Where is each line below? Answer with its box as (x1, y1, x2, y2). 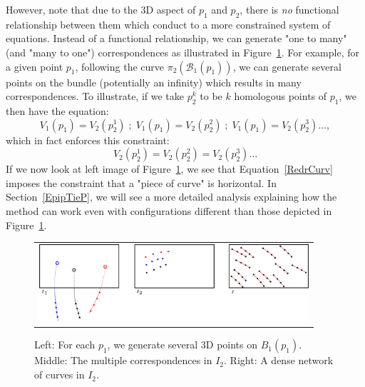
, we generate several (107, 337, 198, 352)
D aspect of (145, 2, 196, 16)
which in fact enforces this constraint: (6, 132, 170, 147)
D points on (205, 337, 258, 352)
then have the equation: (6, 103, 109, 118)
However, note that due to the (6, 2, 138, 16)
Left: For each (34, 337, 96, 352)
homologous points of (234, 89, 327, 104)
